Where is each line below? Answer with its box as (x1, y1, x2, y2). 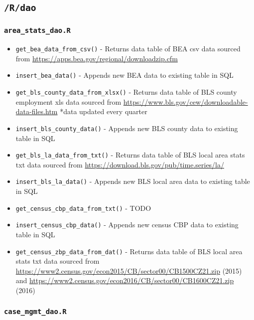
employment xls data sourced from (15, 96, 122, 107)
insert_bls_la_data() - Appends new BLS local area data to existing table (15, 176, 250, 186)
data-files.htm (15, 106, 58, 117)
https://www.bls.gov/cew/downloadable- (123, 96, 248, 107)
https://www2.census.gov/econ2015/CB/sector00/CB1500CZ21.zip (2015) (15, 265, 242, 276)
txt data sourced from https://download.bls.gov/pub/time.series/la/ (15, 159, 225, 169)
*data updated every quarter (60, 106, 147, 117)
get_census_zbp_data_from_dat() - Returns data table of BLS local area (15, 246, 243, 256)
